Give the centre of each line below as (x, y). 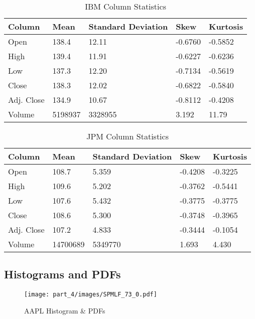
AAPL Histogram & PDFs (65, 310)
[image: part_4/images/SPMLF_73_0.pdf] (91, 295)
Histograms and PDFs (62, 274)
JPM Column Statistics (127, 136)
